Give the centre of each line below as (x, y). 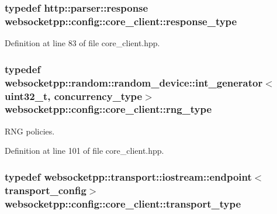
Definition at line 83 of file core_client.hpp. (82, 43)
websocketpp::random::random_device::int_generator (134, 82)
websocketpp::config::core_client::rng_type (108, 109)
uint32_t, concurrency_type (74, 96)
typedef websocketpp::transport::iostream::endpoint (128, 176)
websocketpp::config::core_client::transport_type (123, 203)
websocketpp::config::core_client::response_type (121, 21)
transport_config (46, 190)
